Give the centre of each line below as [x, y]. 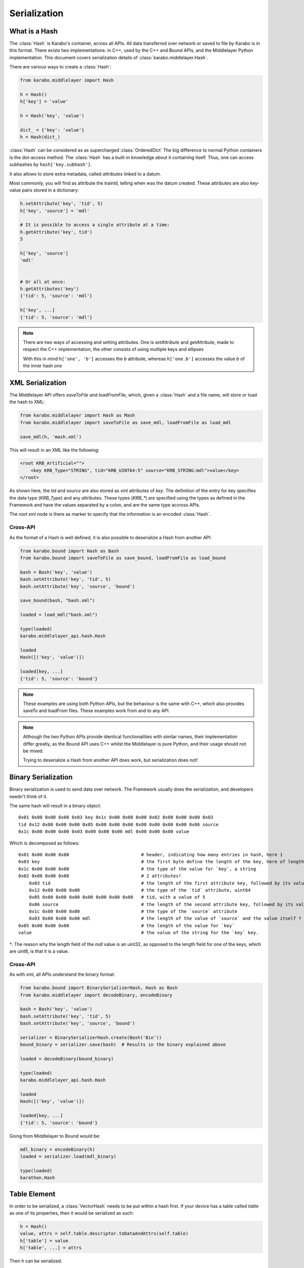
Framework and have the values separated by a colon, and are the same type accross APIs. [105, 505]
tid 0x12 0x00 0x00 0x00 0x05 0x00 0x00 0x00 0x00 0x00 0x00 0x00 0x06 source [119, 824]
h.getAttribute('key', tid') [56, 232]
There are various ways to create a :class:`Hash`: [60, 67]
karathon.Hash [37, 1178]
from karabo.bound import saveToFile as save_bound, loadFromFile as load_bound [123, 558]
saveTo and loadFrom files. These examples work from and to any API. [97, 711]
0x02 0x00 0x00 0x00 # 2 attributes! [100, 876]
